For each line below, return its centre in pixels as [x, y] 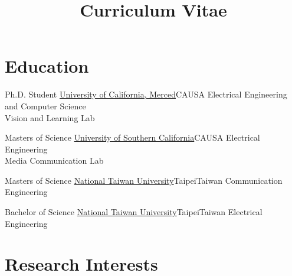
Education [47, 66]
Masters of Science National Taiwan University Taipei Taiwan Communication [144, 180]
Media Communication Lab [54, 160]
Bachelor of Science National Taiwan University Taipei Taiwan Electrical [134, 212]
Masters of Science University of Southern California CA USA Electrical [132, 137]
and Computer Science [45, 105]
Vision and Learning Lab [50, 117]
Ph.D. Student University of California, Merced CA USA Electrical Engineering [146, 94]
